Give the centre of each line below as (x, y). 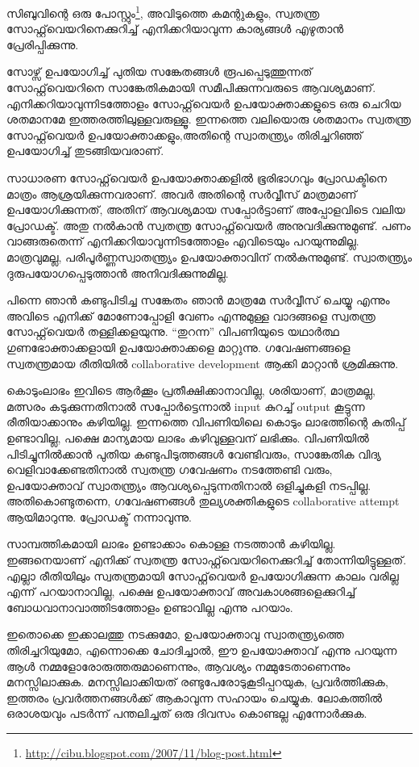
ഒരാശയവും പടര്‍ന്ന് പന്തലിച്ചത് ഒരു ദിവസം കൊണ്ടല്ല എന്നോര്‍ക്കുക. (187, 713)
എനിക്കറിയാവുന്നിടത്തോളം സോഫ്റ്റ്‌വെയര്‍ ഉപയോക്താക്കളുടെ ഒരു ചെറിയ (204, 103)
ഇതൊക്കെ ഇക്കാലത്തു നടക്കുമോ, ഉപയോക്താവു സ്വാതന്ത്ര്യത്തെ (175, 634)
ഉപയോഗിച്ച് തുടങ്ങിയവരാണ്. (85, 151)
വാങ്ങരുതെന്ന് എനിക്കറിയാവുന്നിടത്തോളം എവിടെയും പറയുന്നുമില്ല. (183, 241)
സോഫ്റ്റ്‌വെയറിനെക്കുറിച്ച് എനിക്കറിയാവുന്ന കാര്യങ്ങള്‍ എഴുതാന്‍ (175, 29)
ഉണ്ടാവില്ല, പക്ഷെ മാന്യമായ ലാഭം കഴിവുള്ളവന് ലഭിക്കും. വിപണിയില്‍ (188, 437)
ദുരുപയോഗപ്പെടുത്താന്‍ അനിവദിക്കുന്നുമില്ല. (118, 272)
